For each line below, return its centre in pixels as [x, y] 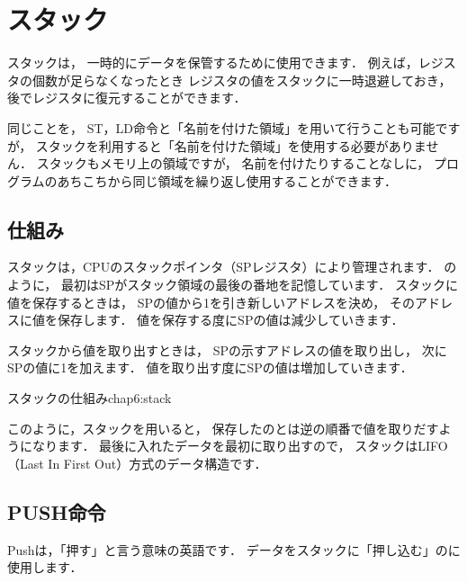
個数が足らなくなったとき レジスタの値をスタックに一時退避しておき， [242, 80]
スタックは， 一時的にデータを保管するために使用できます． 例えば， [213, 63]
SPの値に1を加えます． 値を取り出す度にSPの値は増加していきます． [210, 367]
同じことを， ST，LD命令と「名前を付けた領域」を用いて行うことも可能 [221, 127]
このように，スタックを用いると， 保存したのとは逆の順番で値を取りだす [223, 428]
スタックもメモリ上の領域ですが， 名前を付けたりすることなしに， [233, 163]
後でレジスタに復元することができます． [127, 98]
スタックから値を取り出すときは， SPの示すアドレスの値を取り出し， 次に [227, 349]
